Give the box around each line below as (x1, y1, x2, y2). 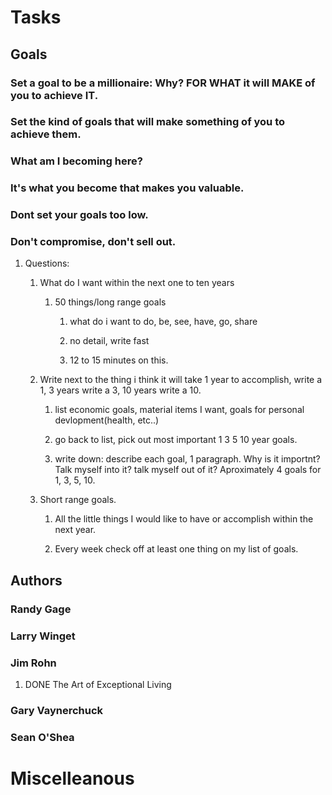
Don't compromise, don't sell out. (10, 235, 177, 249)
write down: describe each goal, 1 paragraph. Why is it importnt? (54, 453, 321, 465)
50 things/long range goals (54, 296, 167, 308)
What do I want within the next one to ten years (39, 277, 235, 289)
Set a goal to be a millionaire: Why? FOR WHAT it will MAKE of (10, 76, 316, 90)
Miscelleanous (10, 767, 135, 790)
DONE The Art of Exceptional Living (24, 679, 172, 691)
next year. (54, 524, 97, 536)
